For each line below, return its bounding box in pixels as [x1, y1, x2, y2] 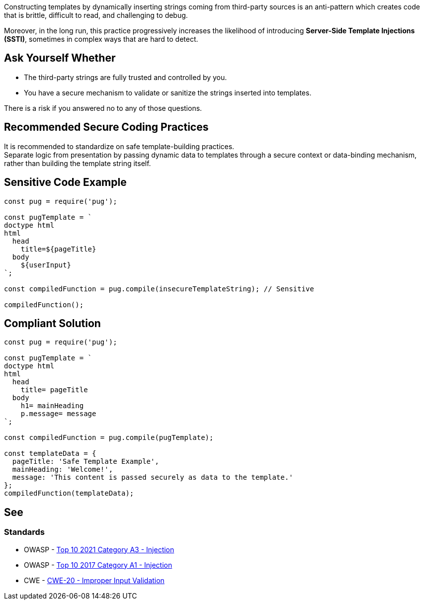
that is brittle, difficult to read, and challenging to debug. [4, 11, 188, 19]
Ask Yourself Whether [4, 52, 116, 65]
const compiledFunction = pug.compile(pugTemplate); [4, 433, 214, 442]
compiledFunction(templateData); [4, 489, 134, 498]
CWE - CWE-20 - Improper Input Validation [24, 576, 165, 585]
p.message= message [20, 410, 96, 418]
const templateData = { [4, 449, 96, 458]
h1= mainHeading [20, 402, 84, 410]
